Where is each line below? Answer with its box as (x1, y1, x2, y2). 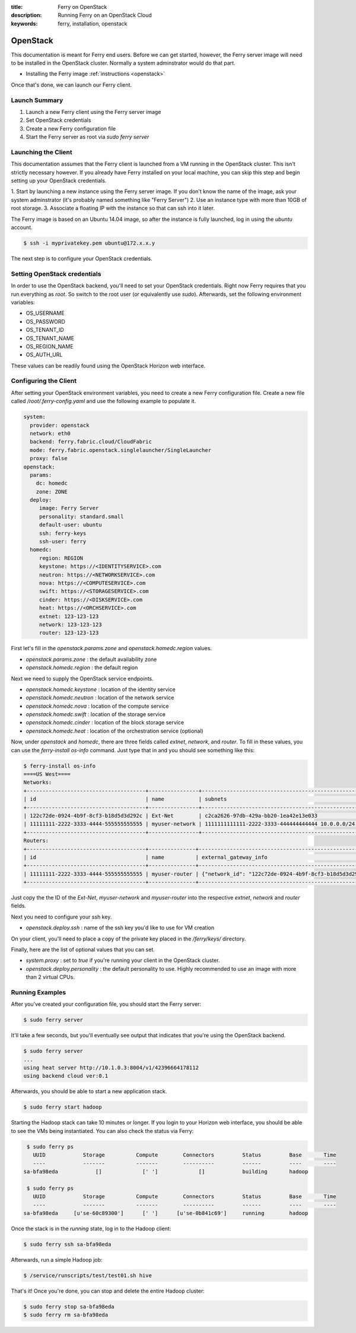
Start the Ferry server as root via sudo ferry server (26, 134, 150, 141)
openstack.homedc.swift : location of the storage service (26, 711, 166, 718)
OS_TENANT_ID (26, 327, 65, 334)
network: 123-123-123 (39, 621, 102, 628)
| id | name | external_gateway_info (23, 854, 268, 860)
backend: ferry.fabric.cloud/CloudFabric (30, 438, 152, 445)
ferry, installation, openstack (58, 20, 128, 27)
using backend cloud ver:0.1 (23, 1072, 109, 1079)
